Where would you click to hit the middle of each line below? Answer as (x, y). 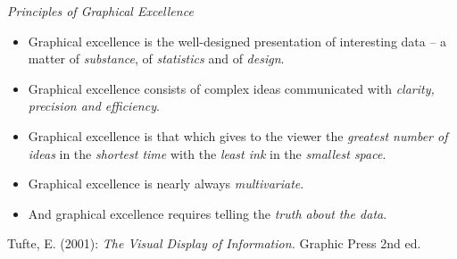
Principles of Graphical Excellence (100, 11)
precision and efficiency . (94, 106)
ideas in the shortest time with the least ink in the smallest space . (207, 153)
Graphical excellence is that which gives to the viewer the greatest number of (238, 135)
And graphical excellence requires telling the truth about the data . (208, 213)
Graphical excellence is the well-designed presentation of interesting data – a (237, 41)
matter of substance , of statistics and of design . (156, 58)
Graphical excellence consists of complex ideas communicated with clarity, (231, 88)
